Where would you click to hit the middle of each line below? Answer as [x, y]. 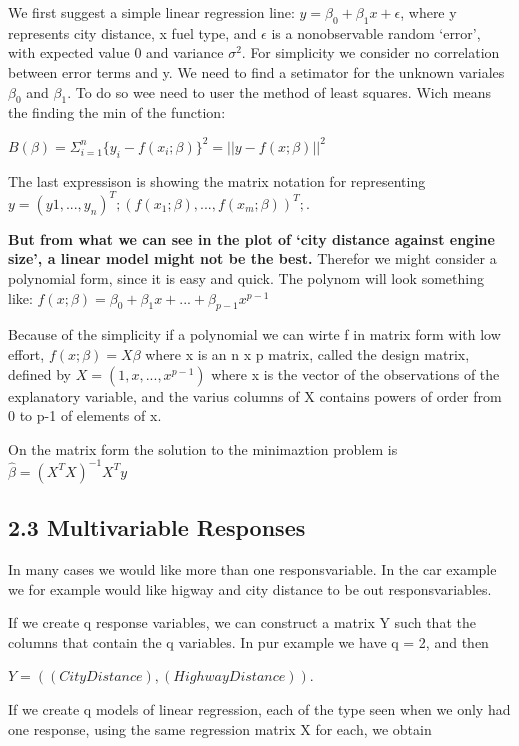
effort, [26, 354]
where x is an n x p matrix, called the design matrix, [307, 354]
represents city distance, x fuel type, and [132, 32]
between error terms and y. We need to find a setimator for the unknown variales [256, 71]
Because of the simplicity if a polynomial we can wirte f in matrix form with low [254, 334]
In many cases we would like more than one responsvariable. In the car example [252, 569]
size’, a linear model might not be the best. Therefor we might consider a [252, 258]
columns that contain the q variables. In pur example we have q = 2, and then [248, 641]
